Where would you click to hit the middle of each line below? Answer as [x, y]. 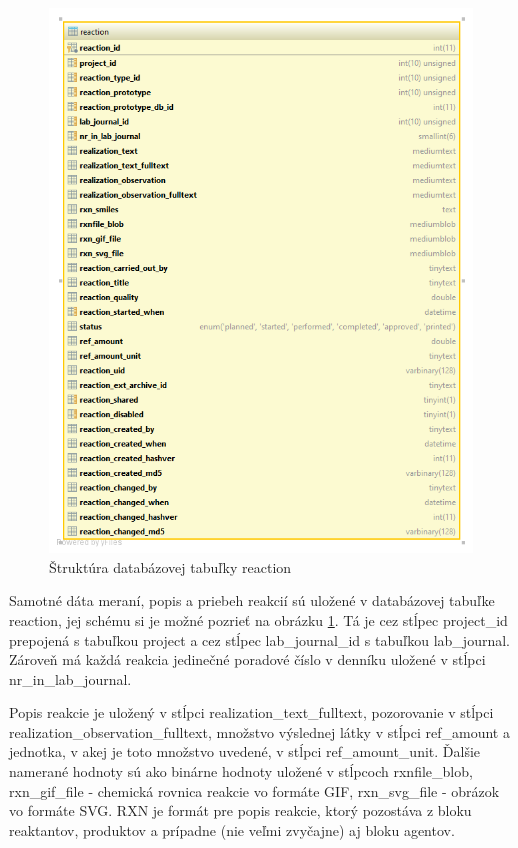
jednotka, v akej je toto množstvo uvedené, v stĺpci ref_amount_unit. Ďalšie [245, 751]
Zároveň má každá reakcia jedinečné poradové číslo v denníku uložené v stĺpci [247, 659]
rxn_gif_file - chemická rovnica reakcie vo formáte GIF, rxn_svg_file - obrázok [254, 790]
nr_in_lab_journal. [70, 678]
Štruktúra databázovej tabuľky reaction [170, 566]
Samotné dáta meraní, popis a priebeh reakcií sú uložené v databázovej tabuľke [252, 600]
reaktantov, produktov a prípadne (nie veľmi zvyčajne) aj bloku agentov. [232, 829]
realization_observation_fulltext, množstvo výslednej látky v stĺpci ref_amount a [259, 731]
